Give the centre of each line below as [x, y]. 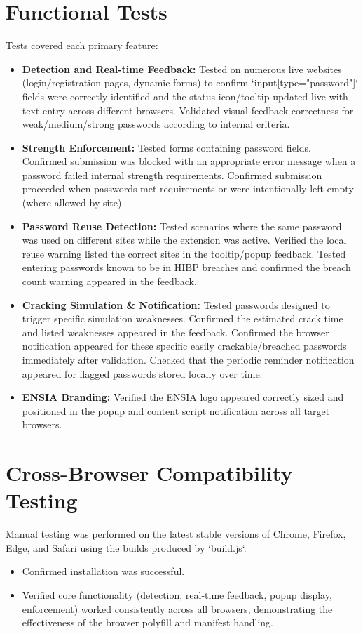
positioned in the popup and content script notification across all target [176, 410]
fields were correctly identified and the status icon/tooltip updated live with [185, 96]
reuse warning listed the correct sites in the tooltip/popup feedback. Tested [184, 253]
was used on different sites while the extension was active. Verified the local [184, 240]
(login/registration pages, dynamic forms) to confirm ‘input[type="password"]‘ [190, 82]
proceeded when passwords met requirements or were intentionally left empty [188, 189]
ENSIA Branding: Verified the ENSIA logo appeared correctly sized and [183, 397]
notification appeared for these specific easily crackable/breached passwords [184, 346]
